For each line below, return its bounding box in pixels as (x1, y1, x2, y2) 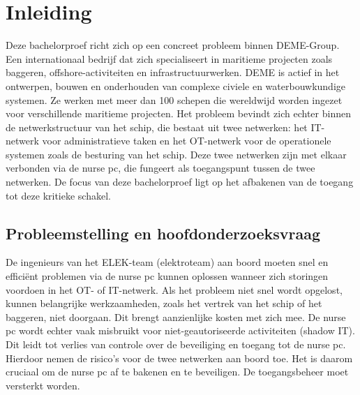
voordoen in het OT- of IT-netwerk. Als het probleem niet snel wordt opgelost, (6, 282, 343, 297)
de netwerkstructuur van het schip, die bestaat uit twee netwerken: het (6, 119, 308, 134)
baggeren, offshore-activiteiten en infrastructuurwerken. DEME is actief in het (6, 65, 340, 80)
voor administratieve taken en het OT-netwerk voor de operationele (42, 133, 331, 148)
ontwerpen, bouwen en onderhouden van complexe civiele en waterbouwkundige (6, 78, 346, 93)
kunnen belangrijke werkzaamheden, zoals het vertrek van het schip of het (6, 296, 322, 311)
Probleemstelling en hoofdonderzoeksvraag (6, 222, 321, 244)
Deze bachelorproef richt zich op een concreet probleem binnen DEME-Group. (6, 38, 340, 52)
